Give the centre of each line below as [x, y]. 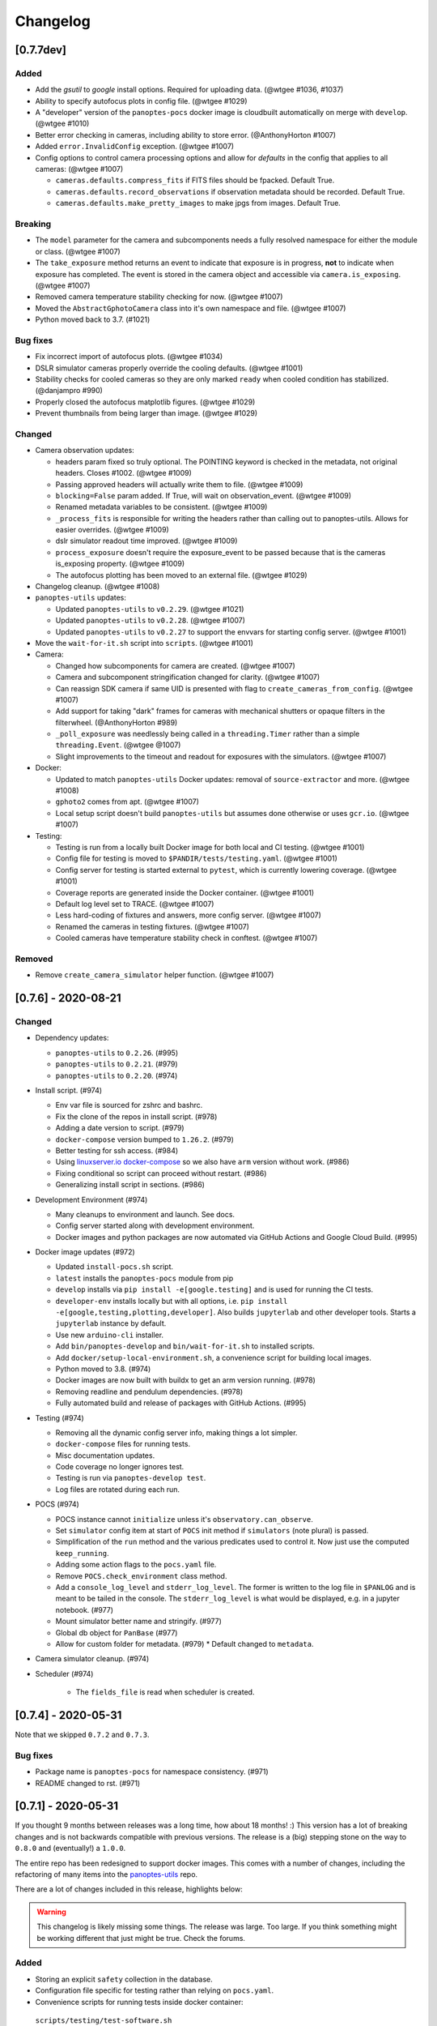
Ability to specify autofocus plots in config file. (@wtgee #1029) [141, 100]
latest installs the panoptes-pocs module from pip [144, 1278]
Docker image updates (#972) [85, 1252]
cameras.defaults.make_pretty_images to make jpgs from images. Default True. [198, 203]
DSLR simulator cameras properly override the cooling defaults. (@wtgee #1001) [169, 368]
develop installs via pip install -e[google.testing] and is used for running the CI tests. [214, 1289]
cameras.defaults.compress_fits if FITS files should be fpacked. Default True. [195, 180]
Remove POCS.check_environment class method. [141, 1575]
